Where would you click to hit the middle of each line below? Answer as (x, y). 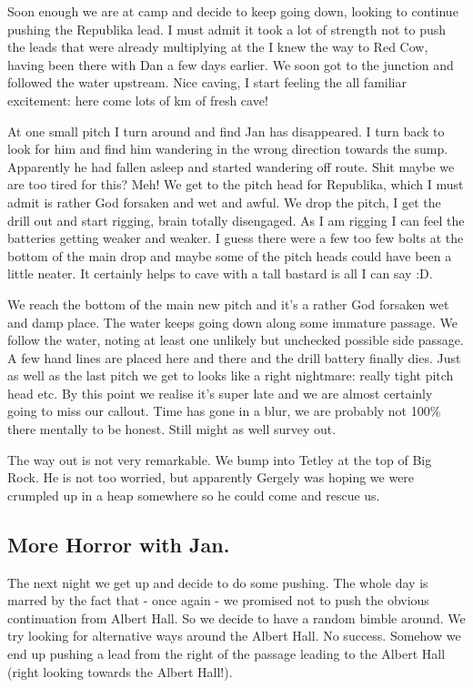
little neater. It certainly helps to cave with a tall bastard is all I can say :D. (220, 273)
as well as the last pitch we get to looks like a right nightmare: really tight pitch (231, 375)
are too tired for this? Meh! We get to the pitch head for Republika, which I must (236, 184)
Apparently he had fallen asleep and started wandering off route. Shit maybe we (231, 166)
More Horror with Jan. (119, 544)
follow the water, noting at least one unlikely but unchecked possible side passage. (236, 340)
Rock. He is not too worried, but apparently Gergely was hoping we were (211, 477)
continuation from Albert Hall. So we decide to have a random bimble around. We (236, 617)
